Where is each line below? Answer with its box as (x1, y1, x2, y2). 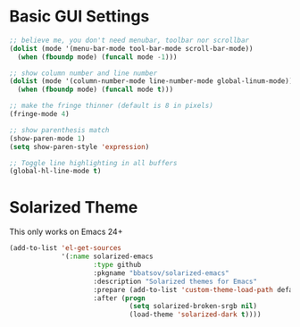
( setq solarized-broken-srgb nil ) (129, 302, 257, 311)
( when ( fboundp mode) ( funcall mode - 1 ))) (17, 52, 178, 62)
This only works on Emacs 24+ (9, 226, 123, 238)
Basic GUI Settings (9, 6, 150, 27)
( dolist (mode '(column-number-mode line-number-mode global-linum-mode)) (9, 77, 294, 86)
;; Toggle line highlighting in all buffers (9, 158, 178, 167)
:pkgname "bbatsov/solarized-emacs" (93, 268, 229, 278)
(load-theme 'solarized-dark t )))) (129, 310, 262, 319)
